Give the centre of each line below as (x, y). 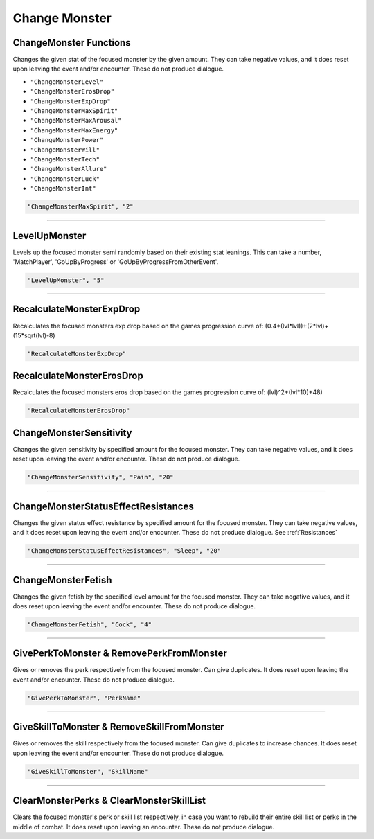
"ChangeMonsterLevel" (67, 82)
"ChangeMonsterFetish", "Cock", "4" (90, 624)
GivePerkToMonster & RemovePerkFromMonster (120, 654)
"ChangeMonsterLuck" (65, 179)
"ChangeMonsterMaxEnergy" (74, 130)
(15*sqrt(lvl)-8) (34, 335)
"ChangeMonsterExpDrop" (70, 101)
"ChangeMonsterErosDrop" (72, 91)
